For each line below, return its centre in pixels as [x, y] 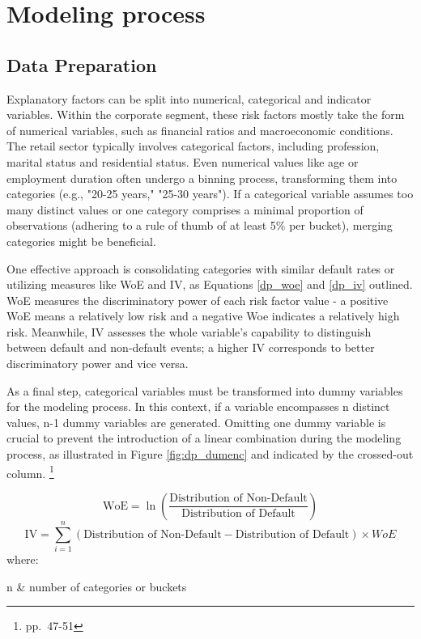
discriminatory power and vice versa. [98, 364]
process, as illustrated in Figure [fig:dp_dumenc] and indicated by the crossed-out [210, 454]
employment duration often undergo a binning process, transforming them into [202, 178]
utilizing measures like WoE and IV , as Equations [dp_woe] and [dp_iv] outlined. [210, 284]
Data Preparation [82, 64]
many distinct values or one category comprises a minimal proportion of [185, 209]
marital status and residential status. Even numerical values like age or [183, 161]
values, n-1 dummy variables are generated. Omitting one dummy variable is [196, 422]
